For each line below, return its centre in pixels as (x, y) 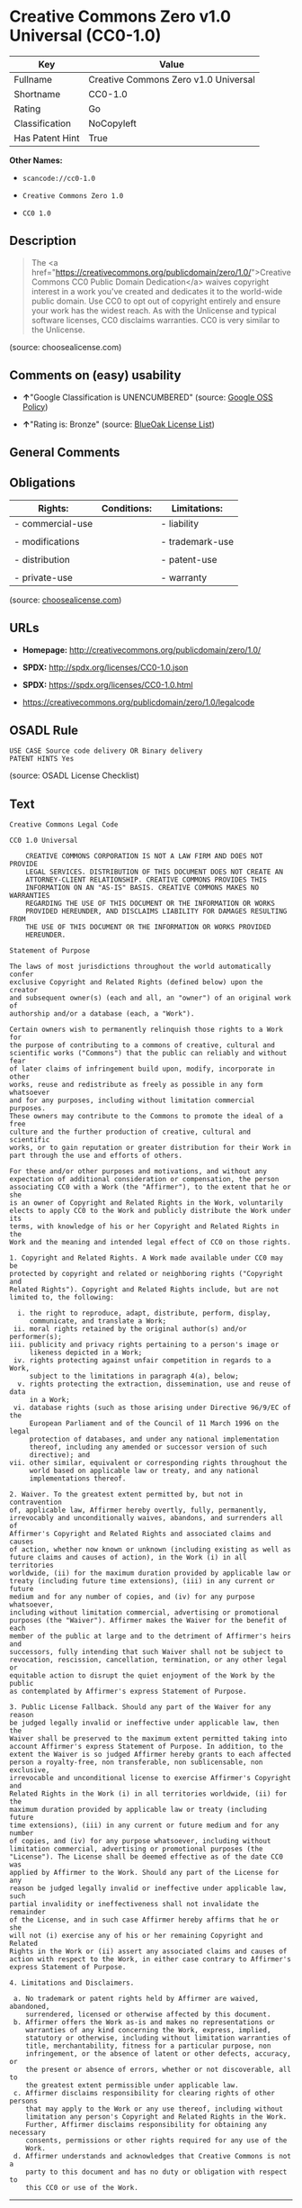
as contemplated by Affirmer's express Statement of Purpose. (128, 1692)
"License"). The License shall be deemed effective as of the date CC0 (146, 1857)
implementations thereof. (78, 1479)
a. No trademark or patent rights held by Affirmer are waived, (136, 1999)
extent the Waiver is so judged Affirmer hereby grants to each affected (151, 1755)
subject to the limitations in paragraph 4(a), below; (134, 1376)
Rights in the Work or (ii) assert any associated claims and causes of (148, 1951)
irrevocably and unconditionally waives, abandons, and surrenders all (146, 1518)
